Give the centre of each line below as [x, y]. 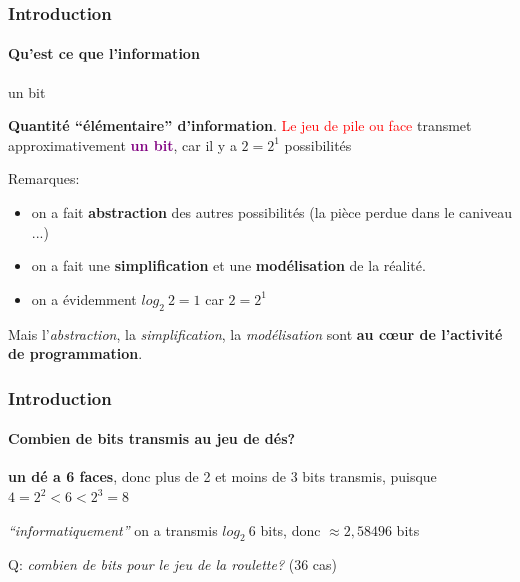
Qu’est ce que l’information [104, 53]
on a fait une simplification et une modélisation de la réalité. [228, 265]
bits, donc [290, 529]
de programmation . [75, 353]
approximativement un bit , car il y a [122, 144]
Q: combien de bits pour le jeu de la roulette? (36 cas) [172, 564]
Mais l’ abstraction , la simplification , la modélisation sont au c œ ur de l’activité [255, 333]
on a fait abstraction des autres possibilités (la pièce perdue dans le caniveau [272, 212]
